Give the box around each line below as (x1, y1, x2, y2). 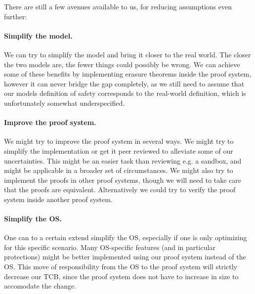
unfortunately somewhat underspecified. (4, 97, 125, 108)
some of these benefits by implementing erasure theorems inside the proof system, (4, 69, 252, 79)
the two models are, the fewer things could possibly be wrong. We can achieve (4, 59, 240, 69)
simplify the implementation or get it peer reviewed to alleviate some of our (4, 145, 233, 156)
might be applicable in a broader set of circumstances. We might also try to (4, 165, 233, 175)
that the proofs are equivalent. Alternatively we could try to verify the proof (4, 184, 236, 195)
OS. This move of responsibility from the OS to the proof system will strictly (4, 261, 237, 272)
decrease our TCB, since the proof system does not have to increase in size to (4, 271, 239, 281)
